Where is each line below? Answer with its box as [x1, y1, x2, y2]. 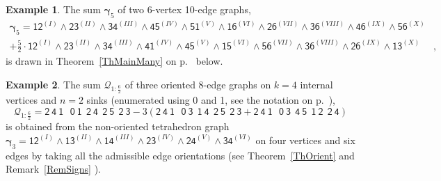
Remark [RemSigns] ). [6, 162, 102, 176]
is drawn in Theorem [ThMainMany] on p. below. [6, 54, 223, 68]
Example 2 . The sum [6, 77, 101, 91]
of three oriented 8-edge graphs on [125, 77, 271, 91]
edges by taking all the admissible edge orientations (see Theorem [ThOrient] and [6, 148, 355, 162]
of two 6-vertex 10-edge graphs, [118, 2, 251, 16]
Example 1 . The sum [6, 2, 101, 16]
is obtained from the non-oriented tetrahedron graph [6, 119, 230, 134]
